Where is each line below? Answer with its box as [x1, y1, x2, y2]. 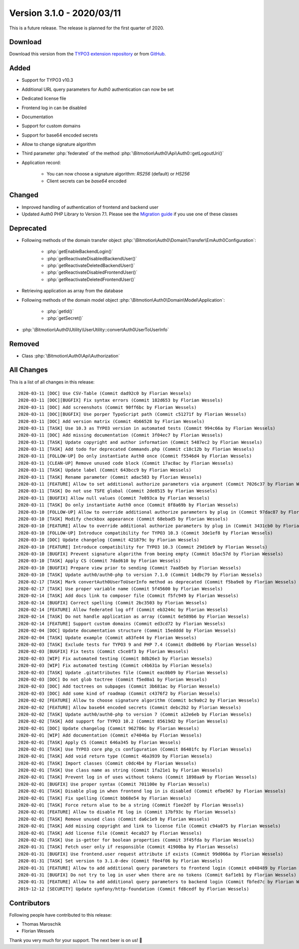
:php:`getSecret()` [46, 315, 83, 321]
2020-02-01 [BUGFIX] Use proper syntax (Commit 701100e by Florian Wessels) [18, 781, 210, 787]
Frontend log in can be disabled [21, 105, 87, 111]
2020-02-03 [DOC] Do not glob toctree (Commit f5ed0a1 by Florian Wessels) [18, 676, 207, 682]
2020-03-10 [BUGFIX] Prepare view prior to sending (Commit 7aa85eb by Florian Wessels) [18, 565, 242, 570]
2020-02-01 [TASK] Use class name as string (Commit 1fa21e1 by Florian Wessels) [18, 767, 223, 773]
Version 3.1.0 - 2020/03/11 [9, 7, 121, 18]
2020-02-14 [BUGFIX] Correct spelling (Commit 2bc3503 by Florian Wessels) [18, 600, 207, 605]
